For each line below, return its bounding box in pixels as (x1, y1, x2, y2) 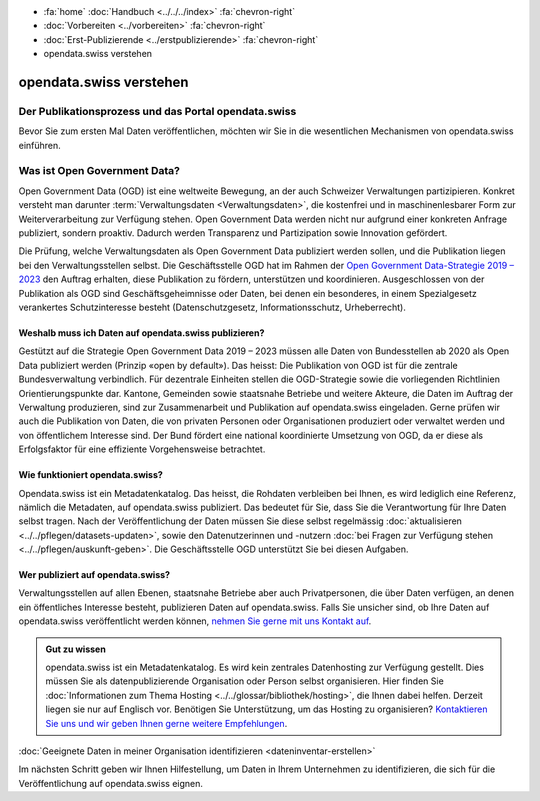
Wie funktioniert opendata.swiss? (18, 469, 164, 481)
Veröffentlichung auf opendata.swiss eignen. (18, 777, 204, 789)
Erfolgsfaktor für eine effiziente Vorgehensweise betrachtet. (18, 443, 266, 455)
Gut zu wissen (45, 643, 107, 655)
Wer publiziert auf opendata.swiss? (18, 569, 170, 581)
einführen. (18, 139, 62, 151)
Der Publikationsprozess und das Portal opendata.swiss (18, 104, 297, 118)
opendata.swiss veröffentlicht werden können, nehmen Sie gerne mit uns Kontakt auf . (18, 615, 372, 627)
